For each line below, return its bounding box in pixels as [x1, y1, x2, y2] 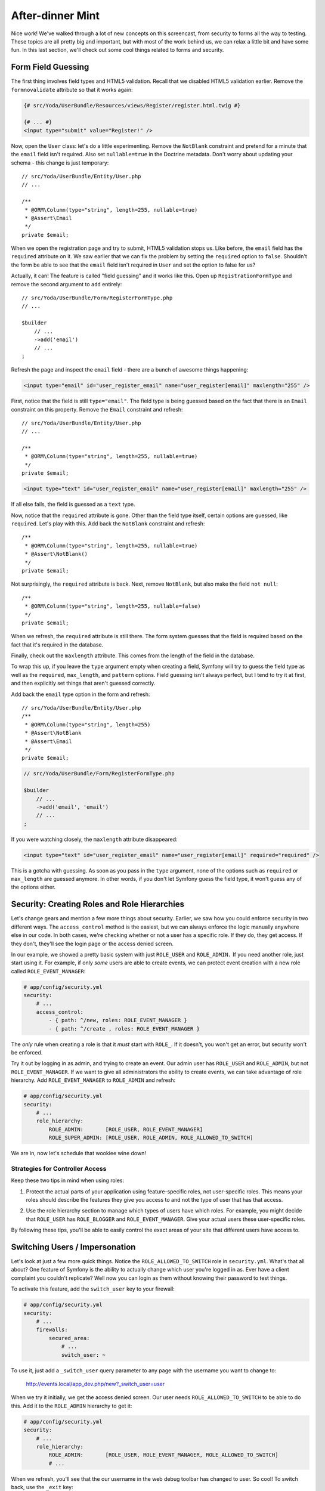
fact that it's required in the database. [11, 641, 104, 648]
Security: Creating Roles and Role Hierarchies [11, 899, 185, 910]
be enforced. [11, 1048, 43, 1056]
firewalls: [36, 1326, 68, 1333]
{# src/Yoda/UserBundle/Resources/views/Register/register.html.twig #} [23, 102, 241, 109]
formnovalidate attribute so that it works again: [11, 86, 134, 93]
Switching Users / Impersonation [11, 1242, 136, 1252]
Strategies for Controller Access [11, 1164, 107, 1173]
